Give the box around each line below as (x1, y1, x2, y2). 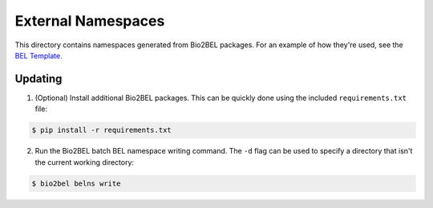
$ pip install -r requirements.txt (31, 126, 172, 135)
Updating (14, 72, 63, 86)
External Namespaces (14, 12, 165, 30)
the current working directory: (34, 157, 135, 167)
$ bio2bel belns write (31, 178, 121, 188)
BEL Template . (14, 50, 63, 60)
